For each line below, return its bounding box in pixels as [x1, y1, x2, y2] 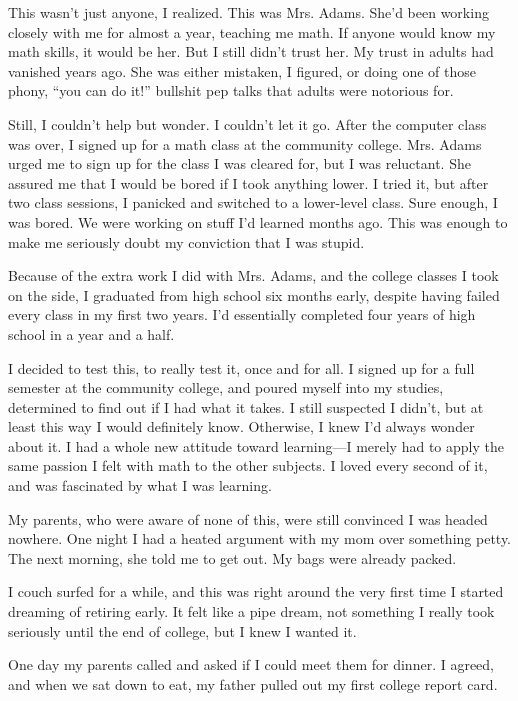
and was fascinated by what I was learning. [8, 475, 272, 496]
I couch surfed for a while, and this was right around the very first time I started [8, 581, 504, 602]
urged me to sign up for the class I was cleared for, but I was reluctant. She [8, 153, 471, 174]
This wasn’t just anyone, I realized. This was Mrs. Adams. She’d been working [8, 2, 489, 22]
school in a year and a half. [8, 323, 175, 344]
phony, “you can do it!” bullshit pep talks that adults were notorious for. [8, 80, 454, 101]
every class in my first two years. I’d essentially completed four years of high [8, 304, 476, 325]
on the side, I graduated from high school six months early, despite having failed [8, 284, 500, 305]
